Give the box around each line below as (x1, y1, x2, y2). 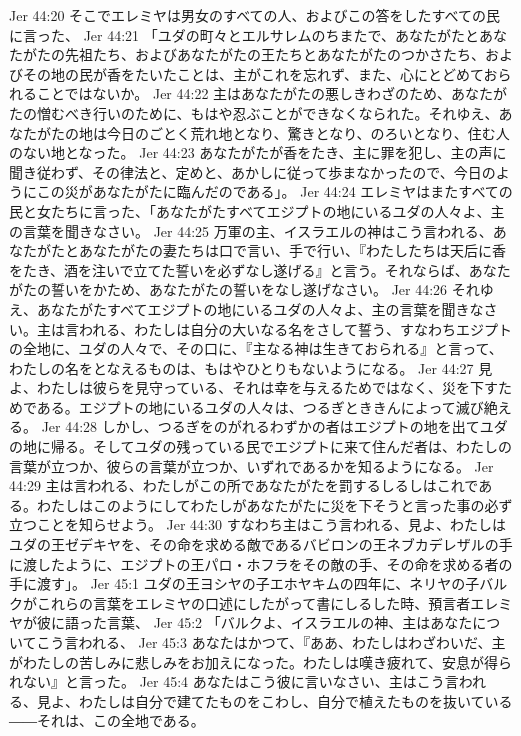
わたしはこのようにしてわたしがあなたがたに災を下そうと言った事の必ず (36, 494, 513, 515)
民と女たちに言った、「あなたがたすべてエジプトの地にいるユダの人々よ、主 (9, 200, 505, 221)
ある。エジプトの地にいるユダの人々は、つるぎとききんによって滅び (36, 396, 484, 417)
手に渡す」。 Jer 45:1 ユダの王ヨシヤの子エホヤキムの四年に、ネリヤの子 (9, 573, 480, 594)
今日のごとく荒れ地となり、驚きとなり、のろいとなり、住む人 (106, 122, 510, 143)
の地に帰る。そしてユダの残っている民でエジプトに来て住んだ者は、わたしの (9, 436, 512, 457)
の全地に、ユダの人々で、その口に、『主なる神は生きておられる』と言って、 (9, 338, 503, 359)
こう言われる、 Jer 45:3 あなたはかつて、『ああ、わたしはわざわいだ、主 (36, 632, 506, 652)
